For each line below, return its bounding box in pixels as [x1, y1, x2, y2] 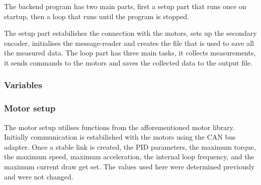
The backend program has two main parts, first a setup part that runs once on [4, 1, 246, 11]
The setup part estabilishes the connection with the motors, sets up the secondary [4, 28, 257, 38]
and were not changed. [4, 171, 73, 181]
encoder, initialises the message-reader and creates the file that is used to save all [4, 37, 254, 48]
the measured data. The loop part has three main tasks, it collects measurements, [4, 47, 256, 58]
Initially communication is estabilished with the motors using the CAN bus [4, 132, 236, 142]
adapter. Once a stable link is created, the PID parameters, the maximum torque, [4, 141, 256, 152]
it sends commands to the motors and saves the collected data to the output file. [4, 57, 252, 68]
